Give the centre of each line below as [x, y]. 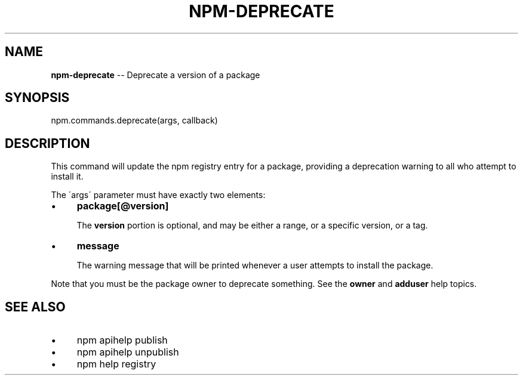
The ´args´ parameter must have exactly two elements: [158, 195]
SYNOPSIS [37, 98]
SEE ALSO [35, 307]
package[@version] [123, 206]
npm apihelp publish [122, 340]
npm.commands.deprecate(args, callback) [134, 121]
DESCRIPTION [47, 143]
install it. [67, 177]
